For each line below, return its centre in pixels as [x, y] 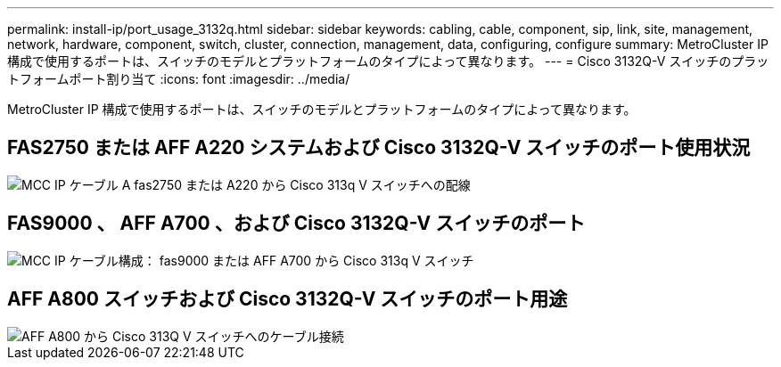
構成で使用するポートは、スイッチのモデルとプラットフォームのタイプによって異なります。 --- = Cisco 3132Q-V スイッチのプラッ [388, 61]
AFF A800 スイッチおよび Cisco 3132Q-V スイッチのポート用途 [288, 299]
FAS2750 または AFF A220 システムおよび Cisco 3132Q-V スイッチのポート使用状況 [379, 148]
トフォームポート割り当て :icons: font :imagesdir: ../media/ [179, 79]
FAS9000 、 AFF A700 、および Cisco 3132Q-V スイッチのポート [296, 224]
